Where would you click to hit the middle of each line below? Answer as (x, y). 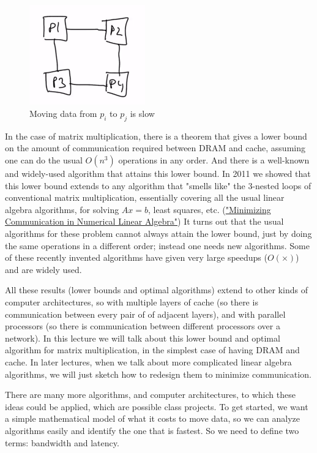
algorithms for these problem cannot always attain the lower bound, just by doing (158, 234)
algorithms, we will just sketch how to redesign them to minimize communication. (158, 374)
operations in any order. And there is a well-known (214, 160)
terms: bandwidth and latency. (62, 442)
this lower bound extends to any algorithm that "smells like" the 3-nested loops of (158, 185)
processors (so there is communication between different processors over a (143, 326)
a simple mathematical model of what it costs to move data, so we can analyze (153, 418)
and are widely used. (43, 269)
